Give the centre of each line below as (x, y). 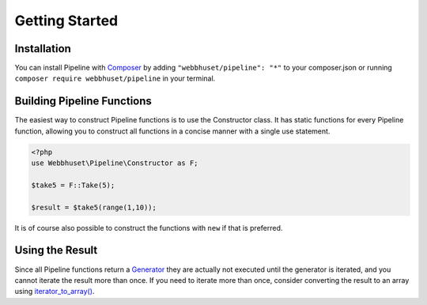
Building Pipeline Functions (83, 102)
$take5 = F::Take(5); (73, 185)
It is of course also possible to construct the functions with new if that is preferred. (149, 228)
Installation (43, 49)
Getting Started (66, 21)
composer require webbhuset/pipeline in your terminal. (115, 78)
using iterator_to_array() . (55, 292)
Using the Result (56, 250)
